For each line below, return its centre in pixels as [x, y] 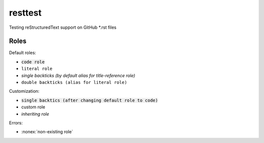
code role [33, 62]
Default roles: [22, 53]
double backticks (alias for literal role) [74, 82]
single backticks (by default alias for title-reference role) [78, 75]
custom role [33, 107]
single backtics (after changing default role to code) [90, 100]
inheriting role [35, 114]
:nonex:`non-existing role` [47, 132]
